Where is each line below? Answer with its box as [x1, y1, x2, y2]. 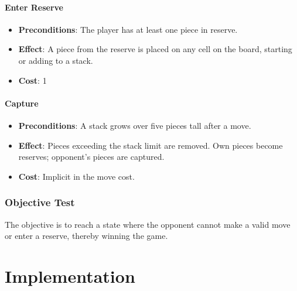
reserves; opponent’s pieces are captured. [18, 150, 165, 163]
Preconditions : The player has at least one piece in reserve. [18, 23, 238, 35]
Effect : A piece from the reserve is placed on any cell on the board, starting [18, 43, 292, 55]
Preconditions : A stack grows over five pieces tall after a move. [18, 119, 251, 131]
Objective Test [5, 195, 75, 210]
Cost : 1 [18, 74, 47, 86]
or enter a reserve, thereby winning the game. [5, 230, 168, 242]
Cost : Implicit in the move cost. [18, 170, 135, 182]
